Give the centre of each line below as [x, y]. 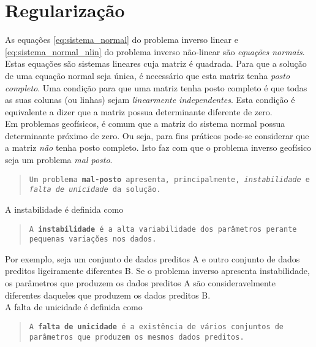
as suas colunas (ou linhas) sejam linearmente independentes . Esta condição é [150, 100]
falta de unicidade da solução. [95, 190]
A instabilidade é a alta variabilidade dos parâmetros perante [163, 229]
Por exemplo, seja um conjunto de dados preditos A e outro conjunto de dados [152, 258]
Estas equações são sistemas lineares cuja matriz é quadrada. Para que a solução [156, 63]
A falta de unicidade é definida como [74, 307]
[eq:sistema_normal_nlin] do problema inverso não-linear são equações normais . [155, 51]
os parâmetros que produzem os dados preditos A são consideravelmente [141, 283]
